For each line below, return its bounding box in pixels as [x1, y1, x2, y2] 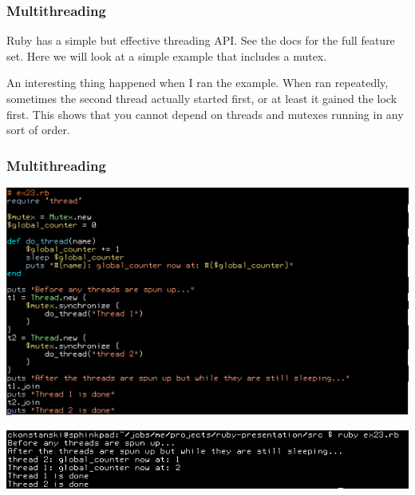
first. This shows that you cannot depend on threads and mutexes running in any [6, 105, 404, 122]
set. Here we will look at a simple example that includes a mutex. [6, 47, 327, 64]
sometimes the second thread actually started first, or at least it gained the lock [6, 90, 397, 106]
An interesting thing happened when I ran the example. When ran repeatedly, [6, 74, 389, 91]
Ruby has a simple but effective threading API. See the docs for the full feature [6, 32, 395, 49]
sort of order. [6, 121, 70, 138]
